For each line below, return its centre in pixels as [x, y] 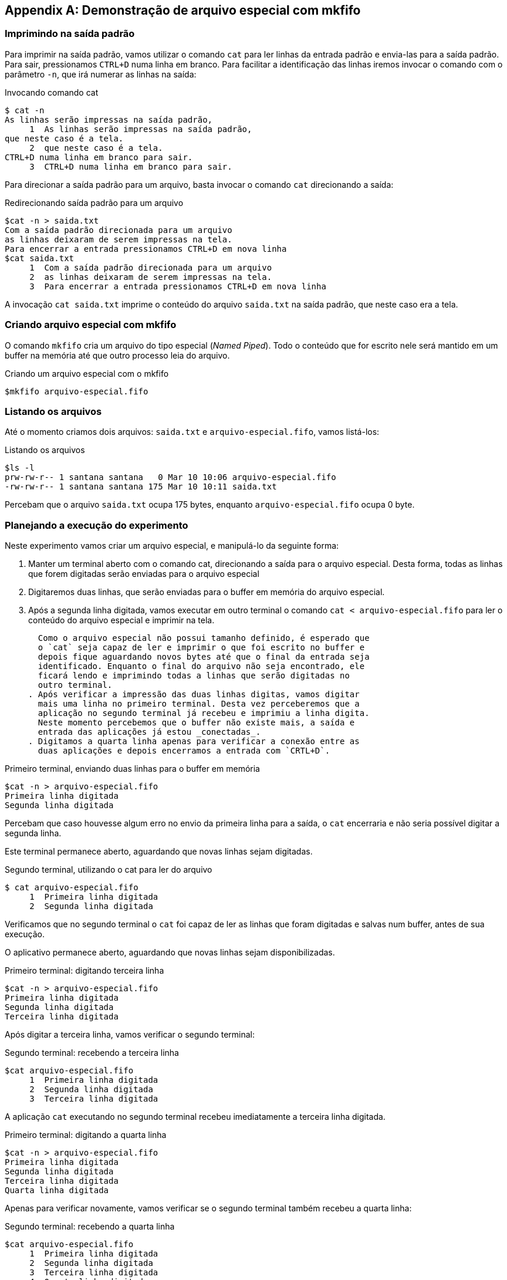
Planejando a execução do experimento [97, 525]
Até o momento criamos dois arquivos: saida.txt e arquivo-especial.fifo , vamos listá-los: [192, 432]
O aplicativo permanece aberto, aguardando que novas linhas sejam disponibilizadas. [170, 953]
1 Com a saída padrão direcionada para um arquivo [151, 267]
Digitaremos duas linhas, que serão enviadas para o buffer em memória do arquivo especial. [207, 592]
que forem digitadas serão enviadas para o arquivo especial [144, 574]
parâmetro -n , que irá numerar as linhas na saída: [101, 74]
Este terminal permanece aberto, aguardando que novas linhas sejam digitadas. [159, 852]
